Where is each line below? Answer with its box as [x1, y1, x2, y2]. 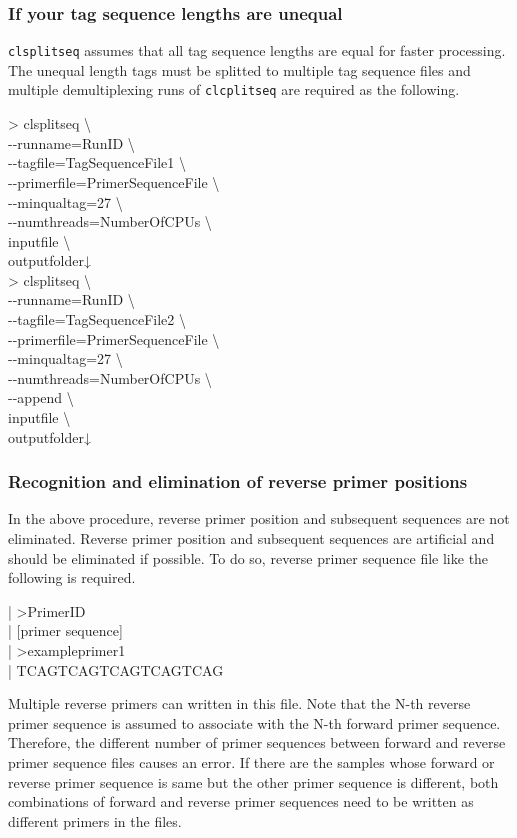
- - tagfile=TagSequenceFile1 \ [8, 152, 186, 173]
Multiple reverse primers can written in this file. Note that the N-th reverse [8, 693, 471, 714]
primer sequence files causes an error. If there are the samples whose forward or [8, 751, 495, 772]
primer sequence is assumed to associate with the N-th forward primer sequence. [8, 712, 501, 733]
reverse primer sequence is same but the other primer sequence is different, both [8, 771, 499, 792]
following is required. [8, 567, 136, 588]
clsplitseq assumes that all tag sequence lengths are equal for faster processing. [8, 40, 506, 61]
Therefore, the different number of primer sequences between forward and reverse [8, 732, 506, 753]
